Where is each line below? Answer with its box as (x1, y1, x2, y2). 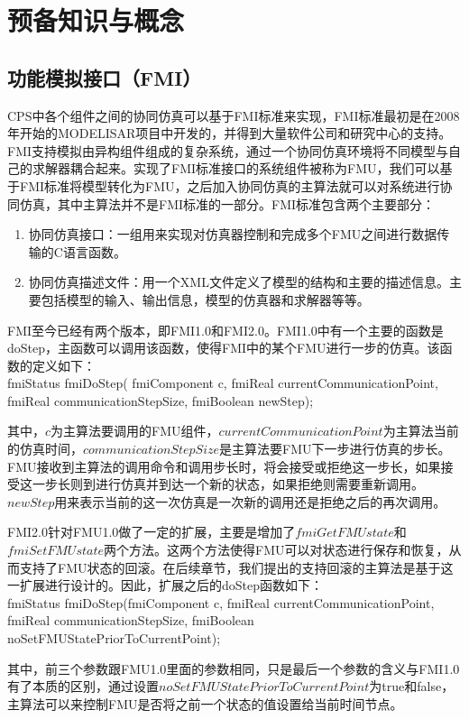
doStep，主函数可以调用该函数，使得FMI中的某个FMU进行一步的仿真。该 (7, 338, 440, 357)
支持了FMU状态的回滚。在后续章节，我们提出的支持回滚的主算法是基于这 (19, 558, 454, 576)
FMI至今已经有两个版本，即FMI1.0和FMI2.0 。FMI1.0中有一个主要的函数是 (7, 320, 444, 339)
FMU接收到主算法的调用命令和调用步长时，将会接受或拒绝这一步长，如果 (7, 456, 441, 475)
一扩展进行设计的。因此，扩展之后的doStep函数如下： (7, 576, 324, 595)
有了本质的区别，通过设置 (7, 677, 159, 696)
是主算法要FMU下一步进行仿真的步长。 (219, 439, 451, 458)
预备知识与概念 (7, 2, 185, 39)
